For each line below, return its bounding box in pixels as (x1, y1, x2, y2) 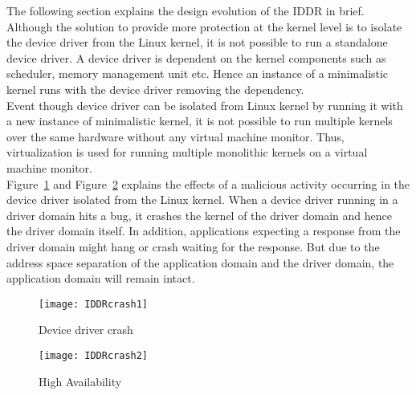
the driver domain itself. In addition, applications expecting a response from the (6, 222, 401, 239)
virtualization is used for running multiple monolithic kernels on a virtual (6, 144, 368, 161)
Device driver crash (39, 321, 133, 338)
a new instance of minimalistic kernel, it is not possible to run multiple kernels (6, 112, 393, 129)
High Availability (39, 373, 122, 389)
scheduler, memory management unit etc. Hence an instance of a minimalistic (6, 65, 389, 82)
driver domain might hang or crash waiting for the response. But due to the (6, 238, 380, 255)
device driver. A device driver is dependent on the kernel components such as (6, 49, 386, 66)
